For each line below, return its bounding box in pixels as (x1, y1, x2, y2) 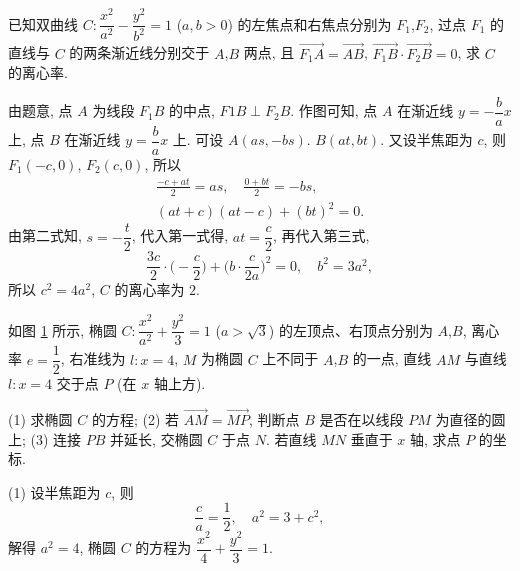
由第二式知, (8, 225, 82, 246)
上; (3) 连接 (8, 428, 82, 449)
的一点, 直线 (352, 348, 432, 369)
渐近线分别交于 (111, 42, 210, 63)
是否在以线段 (319, 409, 404, 430)
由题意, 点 (8, 100, 73, 121)
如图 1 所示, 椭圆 (8, 319, 117, 340)
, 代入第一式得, (131, 225, 229, 246)
